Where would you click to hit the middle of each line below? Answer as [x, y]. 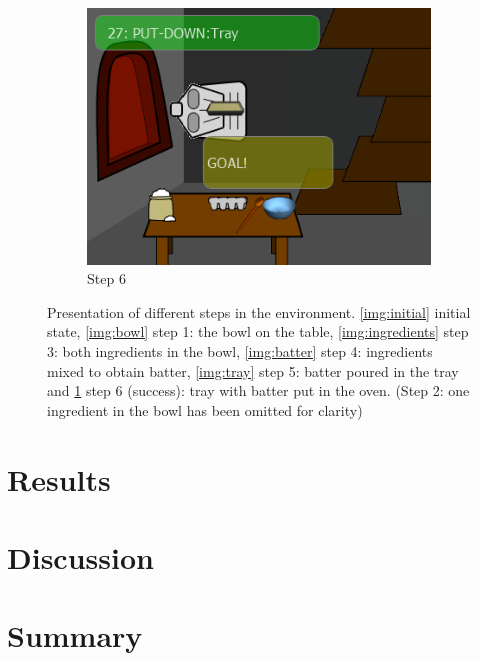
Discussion [80, 557]
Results [59, 478]
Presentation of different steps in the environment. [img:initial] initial [259, 311]
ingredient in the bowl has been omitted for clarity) [205, 409]
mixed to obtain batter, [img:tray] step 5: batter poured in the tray [253, 370]
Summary [75, 635]
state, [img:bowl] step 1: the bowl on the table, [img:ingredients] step [258, 331]
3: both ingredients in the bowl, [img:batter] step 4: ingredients [240, 351]
